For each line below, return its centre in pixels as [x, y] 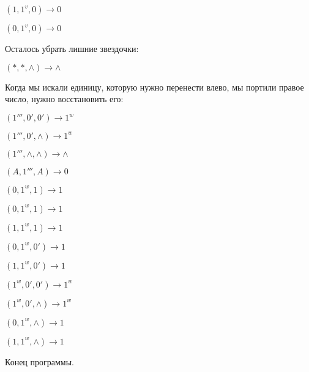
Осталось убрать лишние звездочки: [72, 48]
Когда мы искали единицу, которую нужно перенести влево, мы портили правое [154, 87]
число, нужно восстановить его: [64, 99]
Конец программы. [39, 361]
